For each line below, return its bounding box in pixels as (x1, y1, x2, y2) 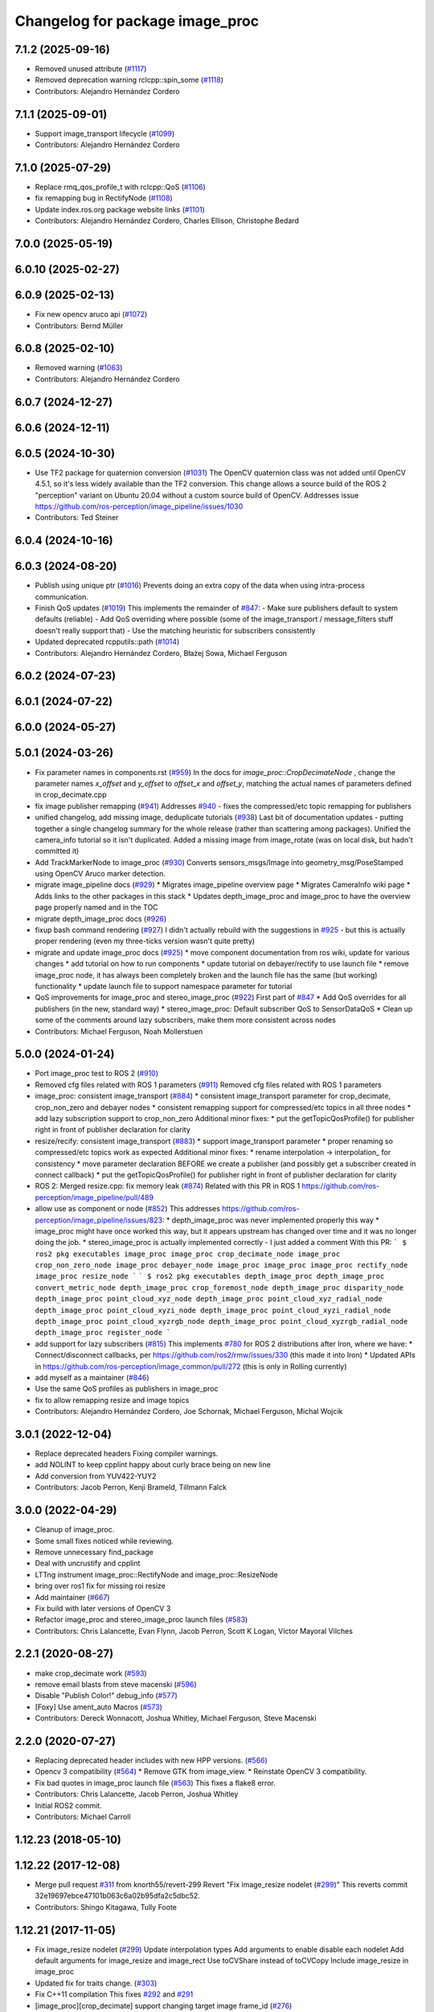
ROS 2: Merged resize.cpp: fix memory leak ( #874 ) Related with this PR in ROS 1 (35, 1181, 301, 1191)
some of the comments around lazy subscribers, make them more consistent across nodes (35, 1015, 337, 1025)
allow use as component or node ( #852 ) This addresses (35, 1204, 221, 1214)
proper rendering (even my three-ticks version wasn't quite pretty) (35, 936, 256, 946)
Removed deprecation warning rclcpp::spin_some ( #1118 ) (35, 75, 224, 85)
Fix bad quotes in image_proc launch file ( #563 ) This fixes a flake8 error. (35, 1778, 276, 1787)
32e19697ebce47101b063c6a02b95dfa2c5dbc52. (35, 1891, 201, 1901)
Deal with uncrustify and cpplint (35, 1558, 141, 1569)
